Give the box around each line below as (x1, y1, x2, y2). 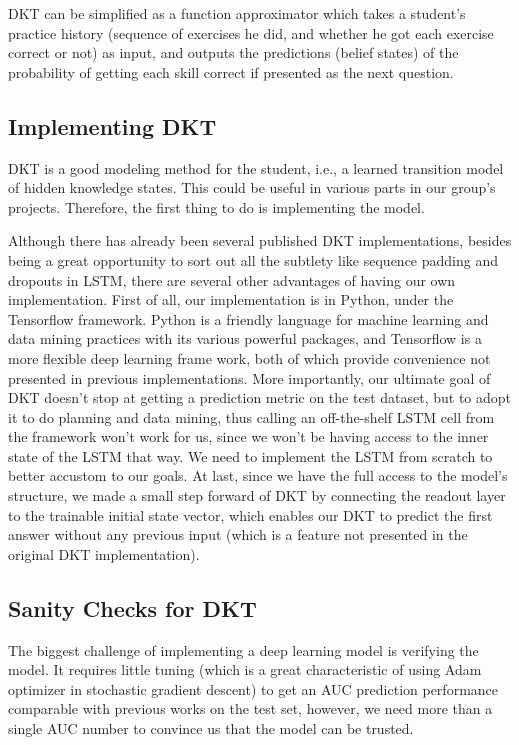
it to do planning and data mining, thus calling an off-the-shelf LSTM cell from (8, 406, 495, 427)
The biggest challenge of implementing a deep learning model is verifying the (8, 639, 479, 660)
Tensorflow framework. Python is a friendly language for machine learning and (8, 308, 489, 329)
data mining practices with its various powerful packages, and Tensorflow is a (8, 328, 482, 349)
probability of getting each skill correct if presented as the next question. (8, 61, 454, 82)
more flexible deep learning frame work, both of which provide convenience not (8, 347, 491, 368)
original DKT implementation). (8, 543, 200, 564)
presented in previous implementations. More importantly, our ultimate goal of (8, 367, 491, 388)
